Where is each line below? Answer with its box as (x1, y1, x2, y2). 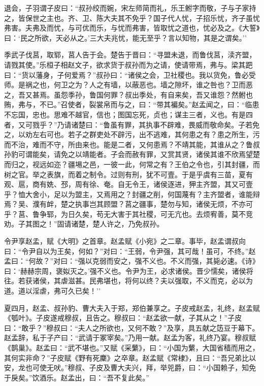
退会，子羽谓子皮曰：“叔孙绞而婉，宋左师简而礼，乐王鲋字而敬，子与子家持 (4, 3, 256, 13)
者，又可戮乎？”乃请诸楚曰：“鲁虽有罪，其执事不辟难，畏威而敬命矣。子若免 (4, 119, 260, 130)
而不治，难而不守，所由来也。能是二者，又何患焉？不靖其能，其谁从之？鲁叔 (4, 139, 260, 149)
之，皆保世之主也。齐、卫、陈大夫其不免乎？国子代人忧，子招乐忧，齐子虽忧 (4, 12, 260, 23)
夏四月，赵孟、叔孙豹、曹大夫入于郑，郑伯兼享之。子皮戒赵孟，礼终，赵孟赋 (4, 302, 260, 313)
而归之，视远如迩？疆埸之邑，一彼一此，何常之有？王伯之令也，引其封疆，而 (4, 158, 260, 169)
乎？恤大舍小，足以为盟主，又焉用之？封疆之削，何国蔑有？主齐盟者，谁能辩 (4, 188, 260, 199)
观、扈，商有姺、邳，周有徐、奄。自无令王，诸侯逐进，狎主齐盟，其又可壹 (4, 179, 253, 189)
